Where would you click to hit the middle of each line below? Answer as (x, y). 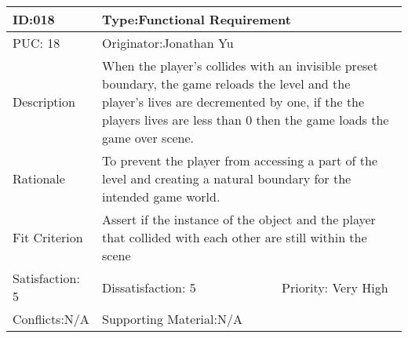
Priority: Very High (335, 287)
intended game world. (161, 196)
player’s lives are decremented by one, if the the (233, 102)
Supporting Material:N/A (172, 319)
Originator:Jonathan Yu (168, 43)
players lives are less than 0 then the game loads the (246, 120)
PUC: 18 (36, 43)
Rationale (39, 178)
